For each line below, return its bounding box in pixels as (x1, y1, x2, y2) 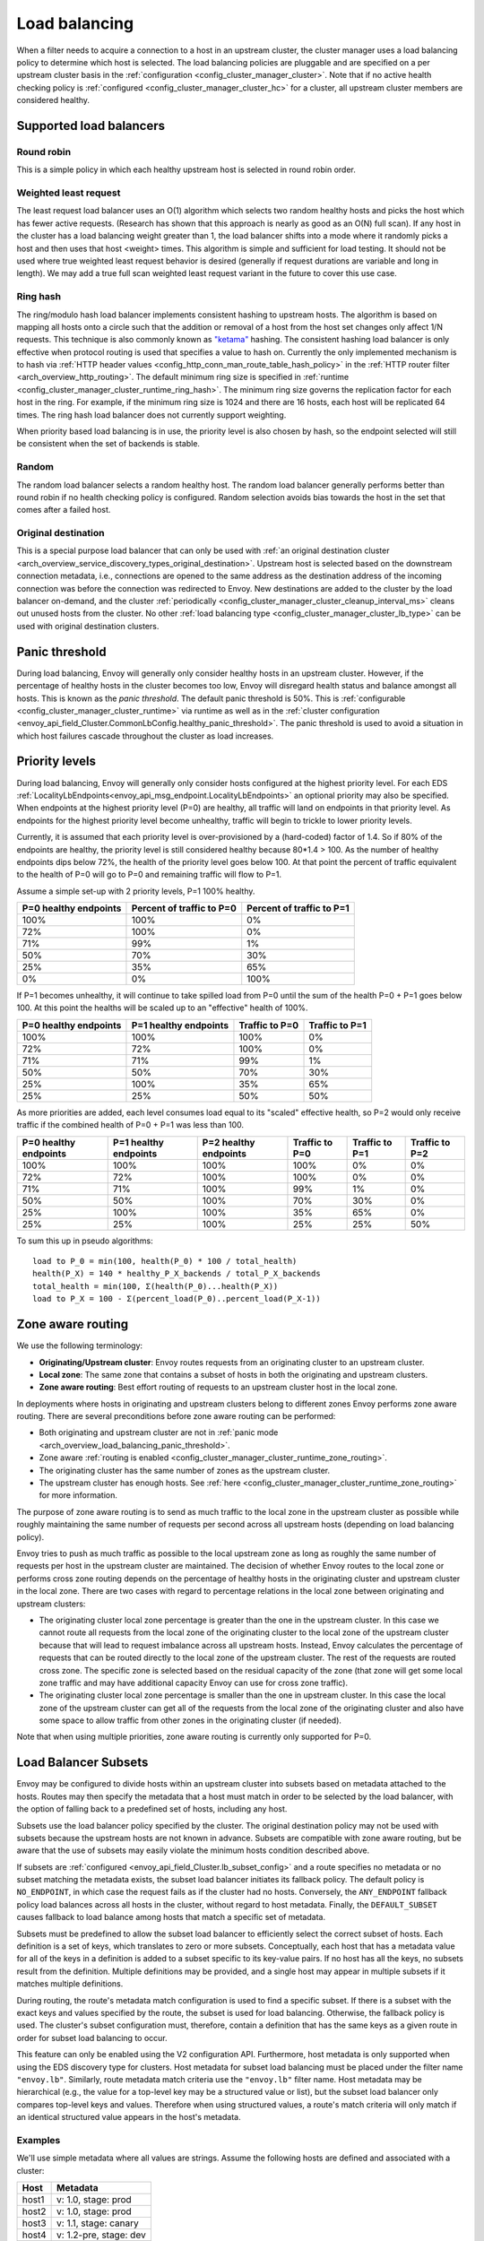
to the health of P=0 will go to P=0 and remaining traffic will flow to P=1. (16, 870, 282, 880)
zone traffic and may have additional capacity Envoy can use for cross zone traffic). (39, 1677, 349, 1688)
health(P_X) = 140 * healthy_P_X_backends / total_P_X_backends (32, 1268, 322, 1279)
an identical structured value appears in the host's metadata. (16, 2112, 241, 2123)
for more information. (39, 1490, 118, 1501)
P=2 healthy (202, 1136, 255, 1148)
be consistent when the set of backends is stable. (16, 438, 201, 449)
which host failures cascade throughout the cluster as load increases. (16, 731, 274, 741)
